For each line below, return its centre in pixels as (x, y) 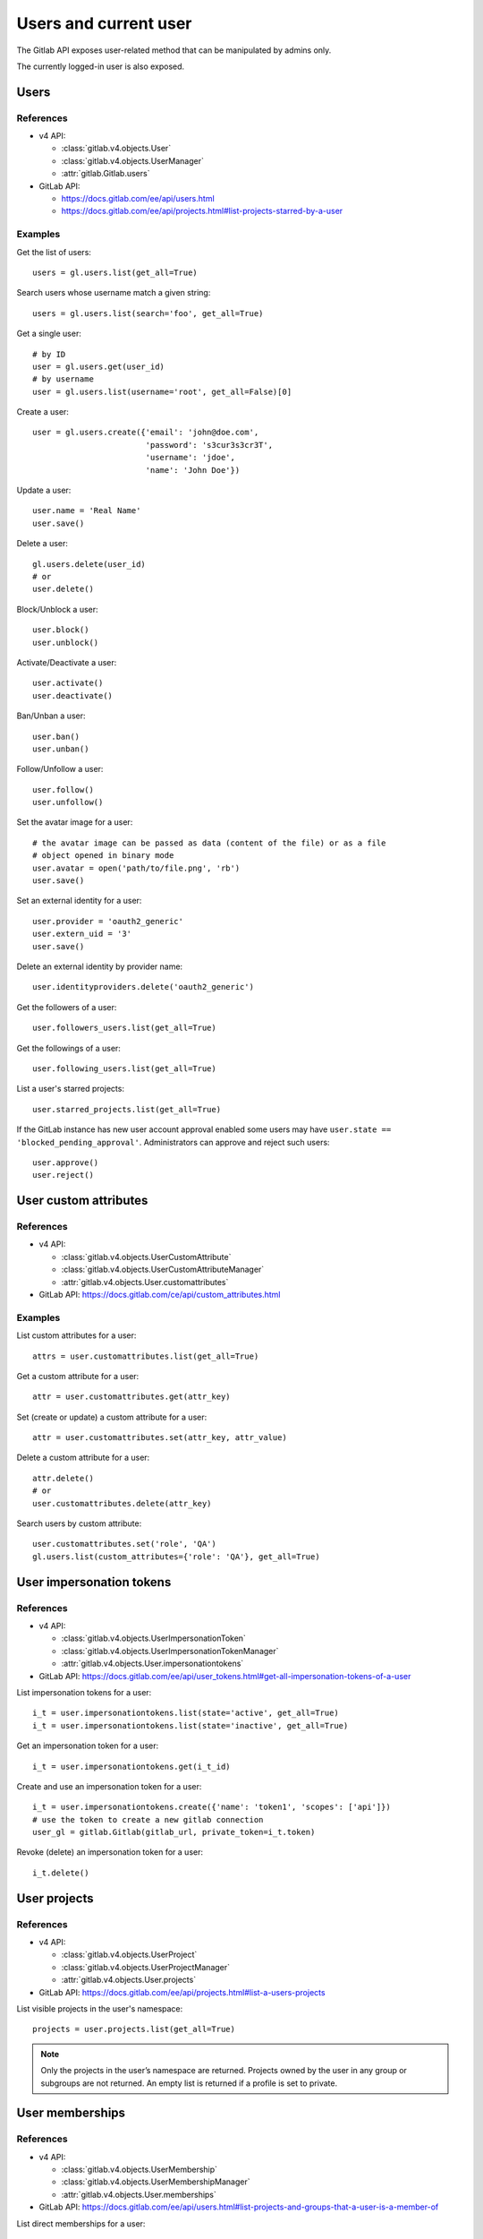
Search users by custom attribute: (79, 1523)
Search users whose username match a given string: (114, 293)
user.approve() (66, 1162)
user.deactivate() (73, 695)
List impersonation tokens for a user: (84, 1692)
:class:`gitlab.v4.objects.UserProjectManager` (146, 1967)
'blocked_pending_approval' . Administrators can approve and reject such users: (173, 1142)
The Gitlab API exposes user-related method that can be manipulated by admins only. (174, 50)
